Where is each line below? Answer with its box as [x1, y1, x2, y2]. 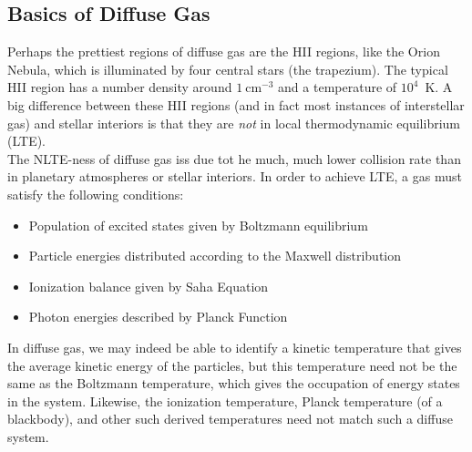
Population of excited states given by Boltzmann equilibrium [28, 215, 368, 234]
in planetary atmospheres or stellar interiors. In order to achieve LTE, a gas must [7, 167, 462, 186]
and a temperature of [278, 77, 397, 97]
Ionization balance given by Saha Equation [28, 276, 269, 295]
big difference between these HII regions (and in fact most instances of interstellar [7, 95, 465, 114]
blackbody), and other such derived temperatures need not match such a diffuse [7, 409, 453, 428]
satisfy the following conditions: [7, 184, 184, 203]
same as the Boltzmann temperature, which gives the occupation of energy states [7, 374, 460, 393]
